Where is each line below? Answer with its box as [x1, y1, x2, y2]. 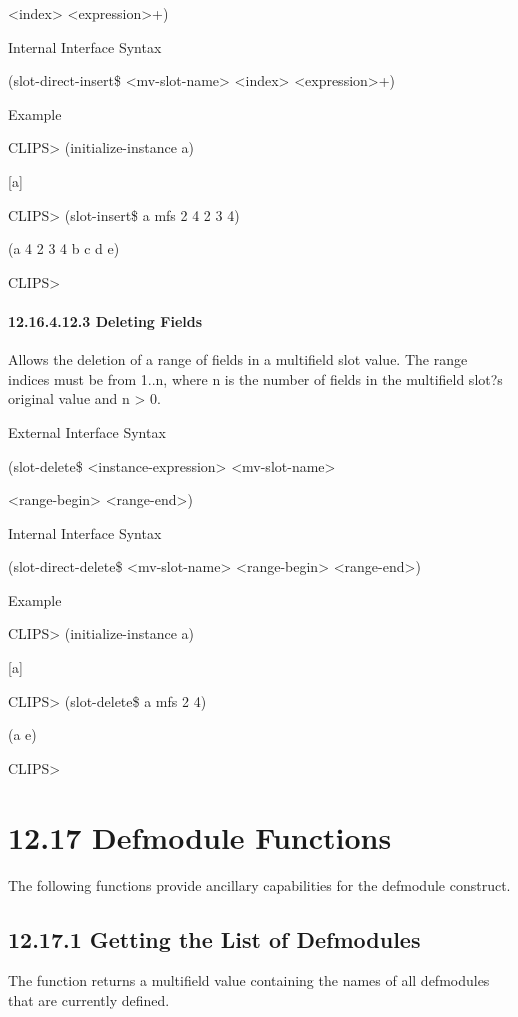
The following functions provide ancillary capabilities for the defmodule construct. [8, 874, 511, 895]
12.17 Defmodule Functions [8, 816, 392, 857]
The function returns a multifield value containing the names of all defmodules [8, 970, 490, 991]
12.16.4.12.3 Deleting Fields [8, 310, 203, 331]
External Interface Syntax [8, 421, 166, 442]
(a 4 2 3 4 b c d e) [8, 238, 120, 259]
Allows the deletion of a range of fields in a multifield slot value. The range [8, 349, 468, 370]
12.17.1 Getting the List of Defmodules [8, 923, 421, 954]
